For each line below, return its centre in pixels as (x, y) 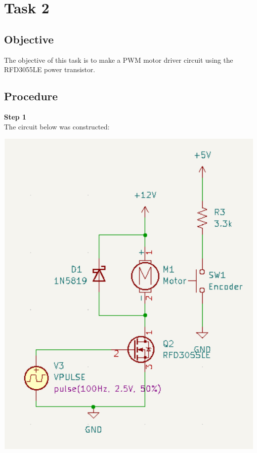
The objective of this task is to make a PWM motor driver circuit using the (119, 60)
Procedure (31, 96)
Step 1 (15, 116)
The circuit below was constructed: (57, 126)
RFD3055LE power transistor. (50, 69)
